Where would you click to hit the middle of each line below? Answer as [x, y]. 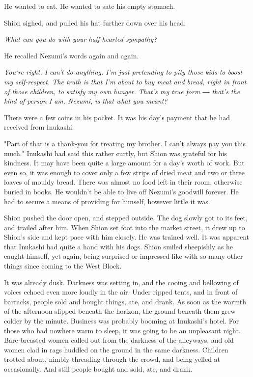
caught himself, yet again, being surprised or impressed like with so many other [124, 256]
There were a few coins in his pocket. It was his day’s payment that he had [117, 117]
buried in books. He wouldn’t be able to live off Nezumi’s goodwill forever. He [121, 191]
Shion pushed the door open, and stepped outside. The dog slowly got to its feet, [126, 218]
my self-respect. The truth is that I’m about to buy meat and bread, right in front [125, 81]
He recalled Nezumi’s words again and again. [71, 55]
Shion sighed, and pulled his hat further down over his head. [95, 22]
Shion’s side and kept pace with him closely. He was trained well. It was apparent [126, 237]
